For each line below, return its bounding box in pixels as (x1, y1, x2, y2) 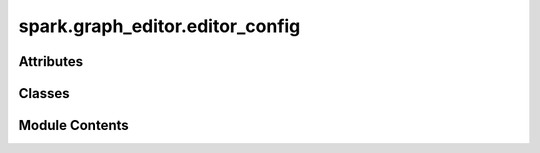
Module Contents (18, 117, 129, 134)
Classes (18, 85, 70, 102)
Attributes (18, 53, 84, 70)
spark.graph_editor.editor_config (18, 15, 301, 37)
